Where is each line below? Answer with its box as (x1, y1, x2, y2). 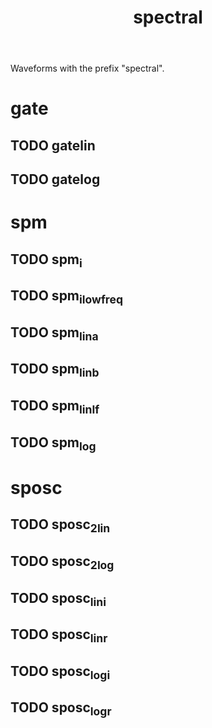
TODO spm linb (10, 361, 100, 380)
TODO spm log (10, 434, 97, 453)
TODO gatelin (10, 137, 96, 154)
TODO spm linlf (10, 397, 100, 417)
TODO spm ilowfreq (10, 287, 124, 307)
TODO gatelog (10, 171, 101, 188)
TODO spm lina (10, 324, 99, 344)
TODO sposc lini (10, 589, 107, 609)
